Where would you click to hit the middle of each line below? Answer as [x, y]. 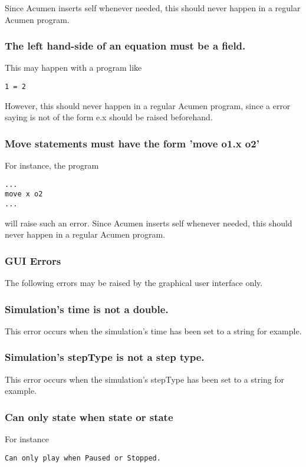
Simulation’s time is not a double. [87, 309]
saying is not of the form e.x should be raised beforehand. [109, 117]
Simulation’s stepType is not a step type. [105, 357]
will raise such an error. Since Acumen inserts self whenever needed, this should [149, 223]
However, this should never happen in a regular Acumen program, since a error [148, 105]
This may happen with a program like [73, 68]
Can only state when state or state [89, 417]
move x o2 [24, 194]
